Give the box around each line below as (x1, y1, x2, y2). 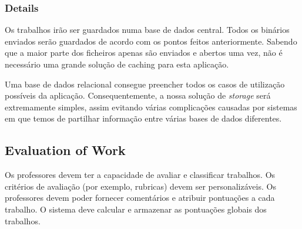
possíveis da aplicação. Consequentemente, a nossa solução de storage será (5, 89, 271, 102)
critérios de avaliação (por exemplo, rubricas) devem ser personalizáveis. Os (5, 180, 276, 192)
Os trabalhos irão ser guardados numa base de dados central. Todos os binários (5, 23, 290, 36)
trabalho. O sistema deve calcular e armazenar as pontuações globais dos (5, 203, 267, 215)
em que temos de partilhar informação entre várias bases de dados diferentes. (5, 112, 282, 124)
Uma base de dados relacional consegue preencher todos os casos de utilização (5, 78, 285, 90)
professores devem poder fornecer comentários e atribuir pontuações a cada (5, 191, 275, 204)
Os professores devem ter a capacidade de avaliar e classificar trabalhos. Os (5, 169, 276, 181)
